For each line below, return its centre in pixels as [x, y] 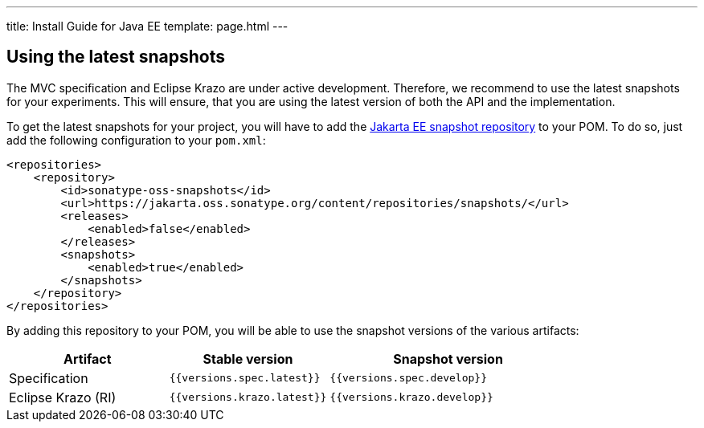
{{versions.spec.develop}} [408, 378]
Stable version [248, 359]
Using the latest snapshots [116, 57]
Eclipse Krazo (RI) [63, 397]
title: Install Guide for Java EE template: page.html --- [147, 26]
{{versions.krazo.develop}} [411, 397]
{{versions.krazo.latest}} [248, 397]
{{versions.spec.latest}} [245, 378]
